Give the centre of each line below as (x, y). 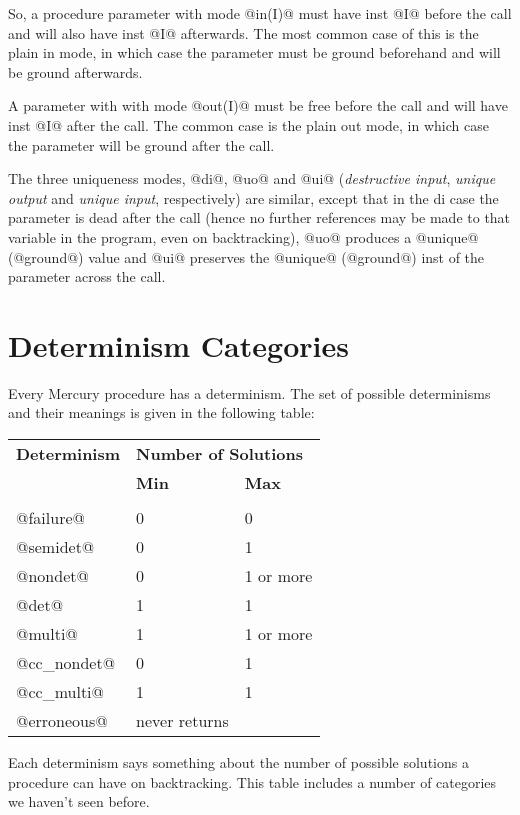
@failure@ (50, 518)
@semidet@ (55, 547)
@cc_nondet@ (66, 663)
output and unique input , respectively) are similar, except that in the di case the (253, 197)
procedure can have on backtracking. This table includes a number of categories (252, 781)
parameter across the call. (87, 276)
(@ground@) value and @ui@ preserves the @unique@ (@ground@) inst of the (246, 256)
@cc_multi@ (60, 692)
